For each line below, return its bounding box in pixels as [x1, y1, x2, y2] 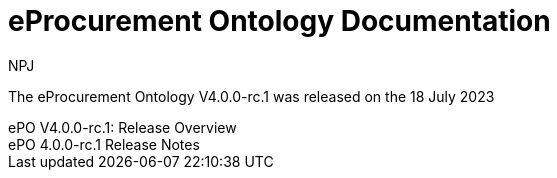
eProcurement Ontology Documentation [8, 4, 551, 38]
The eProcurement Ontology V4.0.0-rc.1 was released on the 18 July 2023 [8, 87, 495, 105]
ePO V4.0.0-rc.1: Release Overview [8, 118, 237, 136]
